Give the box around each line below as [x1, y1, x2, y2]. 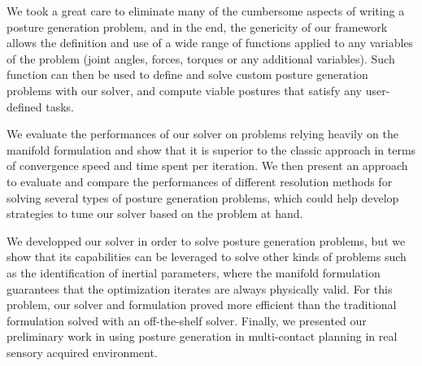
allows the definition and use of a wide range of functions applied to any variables [7, 34, 414, 51]
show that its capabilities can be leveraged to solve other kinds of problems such [7, 248, 407, 265]
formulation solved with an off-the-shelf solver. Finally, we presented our [7, 312, 367, 329]
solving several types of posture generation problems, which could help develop [7, 189, 399, 206]
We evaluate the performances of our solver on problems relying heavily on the [7, 125, 398, 142]
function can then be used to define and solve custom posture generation [7, 66, 368, 83]
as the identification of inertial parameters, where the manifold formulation [7, 264, 381, 281]
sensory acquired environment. [7, 343, 158, 360]
